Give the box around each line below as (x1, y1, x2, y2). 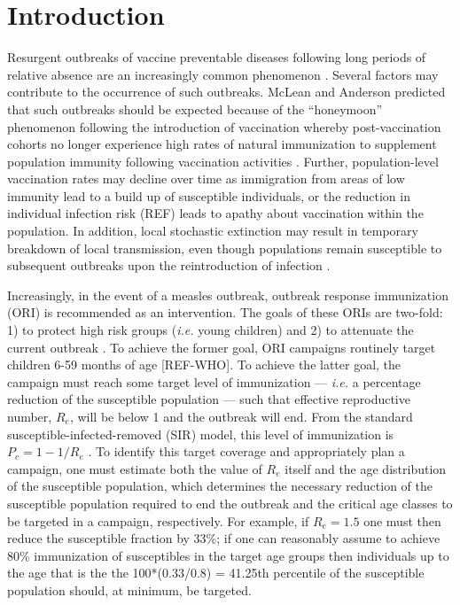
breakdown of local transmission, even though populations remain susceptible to (7, 238, 442, 257)
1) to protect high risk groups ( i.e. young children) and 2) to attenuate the (7, 321, 414, 339)
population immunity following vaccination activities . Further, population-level (7, 151, 439, 170)
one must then (363, 511, 441, 530)
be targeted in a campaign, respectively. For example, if (7, 511, 309, 530)
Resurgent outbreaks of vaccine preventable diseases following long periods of (7, 48, 426, 66)
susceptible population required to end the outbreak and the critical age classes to (7, 493, 453, 512)
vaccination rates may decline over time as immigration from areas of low (7, 169, 405, 188)
